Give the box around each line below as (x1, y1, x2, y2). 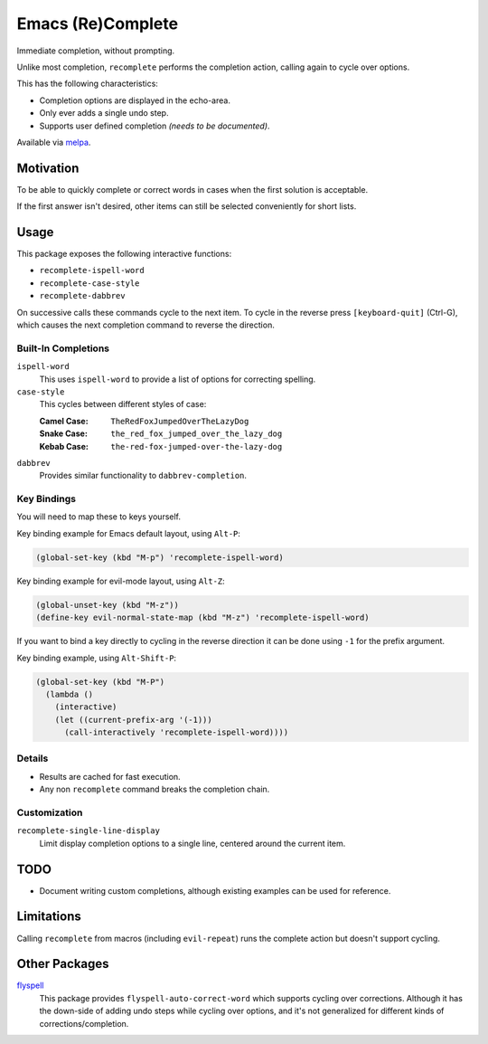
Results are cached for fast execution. (39, 771, 181, 782)
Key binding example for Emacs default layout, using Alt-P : (16, 527, 241, 538)
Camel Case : (39, 415, 89, 426)
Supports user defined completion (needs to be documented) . (39, 120, 270, 131)
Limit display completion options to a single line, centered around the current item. (39, 838, 346, 849)
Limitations (16, 909, 81, 925)
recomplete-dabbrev (39, 290, 126, 301)
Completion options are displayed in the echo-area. (39, 95, 230, 106)
